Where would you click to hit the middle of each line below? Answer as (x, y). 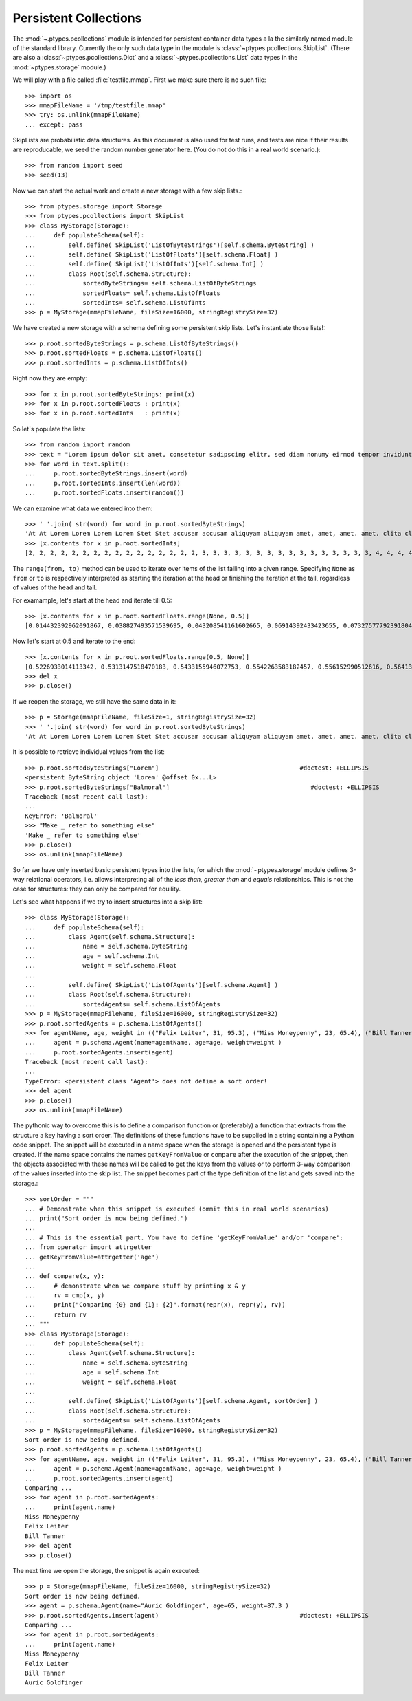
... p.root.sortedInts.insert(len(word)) (103, 483)
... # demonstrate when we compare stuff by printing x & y (136, 1286)
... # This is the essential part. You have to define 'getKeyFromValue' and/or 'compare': (184, 1237)
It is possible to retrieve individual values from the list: (89, 752)
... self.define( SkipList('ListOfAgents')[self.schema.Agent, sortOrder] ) (172, 1401)
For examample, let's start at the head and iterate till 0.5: (92, 600)
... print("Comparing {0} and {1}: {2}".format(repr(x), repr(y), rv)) (155, 1305)
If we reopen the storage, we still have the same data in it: (94, 701)
